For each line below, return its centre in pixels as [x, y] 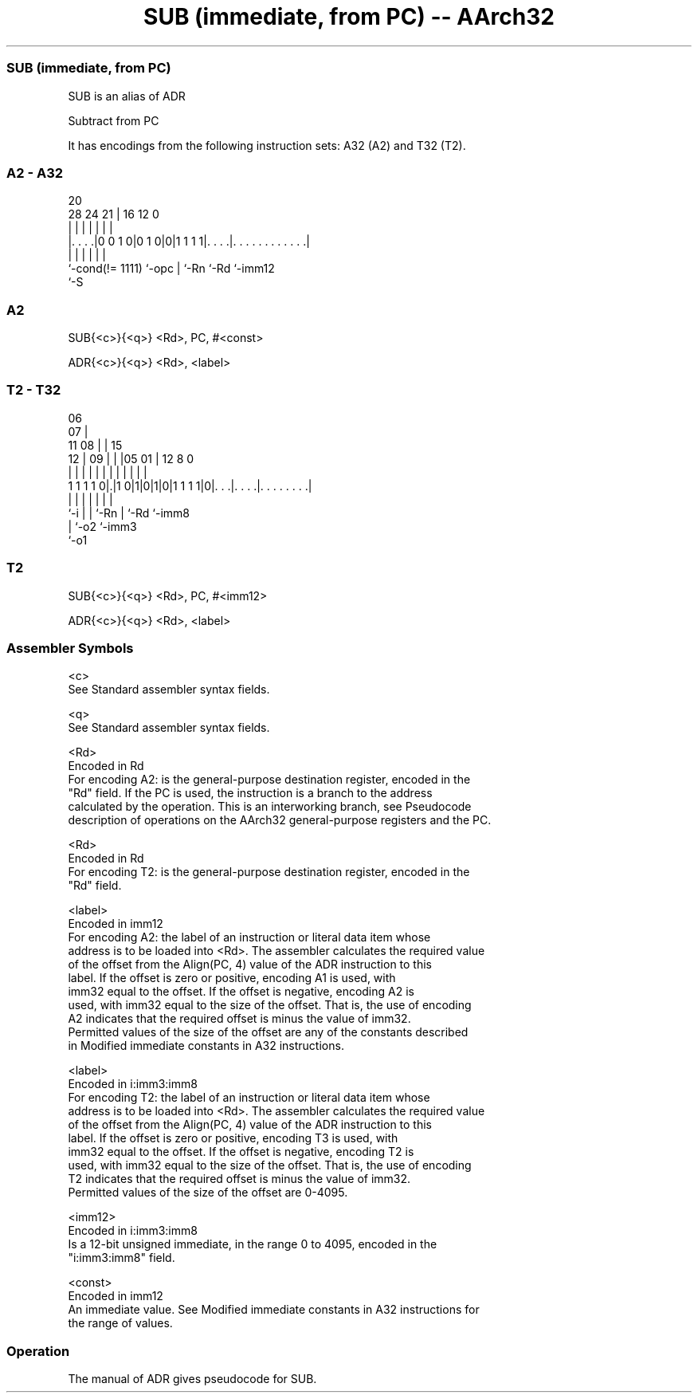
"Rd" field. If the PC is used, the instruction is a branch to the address [250, 793]
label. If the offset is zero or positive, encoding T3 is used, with [233, 1138]
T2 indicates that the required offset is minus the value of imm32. [239, 1179]
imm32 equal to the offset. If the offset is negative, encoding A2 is [241, 992]
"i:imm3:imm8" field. [122, 1258]
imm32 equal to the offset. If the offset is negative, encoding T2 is [241, 1152]
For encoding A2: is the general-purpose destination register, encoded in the [269, 780]
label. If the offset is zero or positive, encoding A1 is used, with [232, 978]
